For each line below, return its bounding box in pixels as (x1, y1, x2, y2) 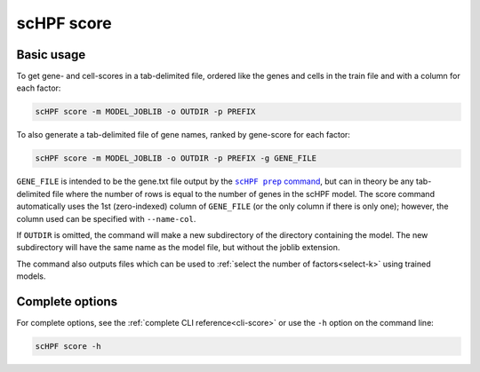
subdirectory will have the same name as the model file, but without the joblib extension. (16, 242, 340, 253)
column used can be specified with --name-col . (16, 213, 196, 224)
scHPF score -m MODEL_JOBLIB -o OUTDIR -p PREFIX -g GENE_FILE (35, 154, 317, 163)
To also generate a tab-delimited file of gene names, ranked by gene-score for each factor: (16, 130, 351, 140)
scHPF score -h (35, 342, 101, 352)
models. (16, 271, 46, 281)
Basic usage (16, 47, 86, 62)
